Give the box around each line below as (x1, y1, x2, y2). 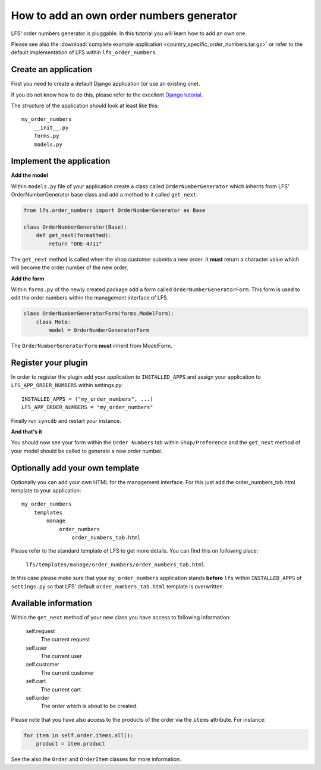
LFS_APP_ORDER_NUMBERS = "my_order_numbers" (21, 404, 154, 411)
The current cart (40, 685, 81, 693)
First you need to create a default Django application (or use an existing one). (11, 80, 200, 88)
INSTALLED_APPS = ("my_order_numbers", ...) (21, 395, 154, 402)
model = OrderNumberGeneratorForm (48, 327, 149, 333)
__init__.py (33, 124, 69, 131)
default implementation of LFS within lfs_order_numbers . (11, 49, 158, 56)
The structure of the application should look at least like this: (11, 102, 159, 110)
